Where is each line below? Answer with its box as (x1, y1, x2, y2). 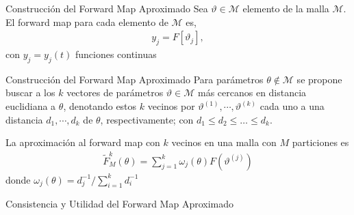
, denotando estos (63, 99, 137, 113)
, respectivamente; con (100, 112, 194, 126)
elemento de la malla (242, 1, 329, 15)
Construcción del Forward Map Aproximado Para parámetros (5, 72, 264, 86)
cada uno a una (260, 99, 325, 113)
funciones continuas (75, 47, 157, 61)
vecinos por (147, 99, 195, 113)
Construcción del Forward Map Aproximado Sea (5, 1, 208, 15)
